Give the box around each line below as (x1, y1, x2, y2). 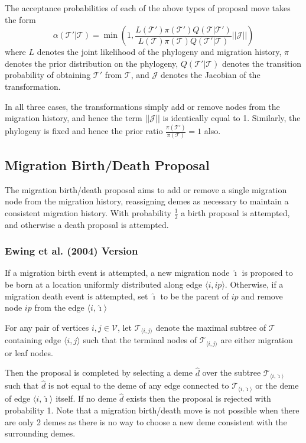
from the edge (34, 301, 84, 314)
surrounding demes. (5, 427, 76, 439)
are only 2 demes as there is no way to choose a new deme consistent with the (5, 415, 287, 428)
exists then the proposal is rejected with (126, 392, 271, 405)
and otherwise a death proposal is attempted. (5, 218, 169, 230)
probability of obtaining (5, 69, 91, 81)
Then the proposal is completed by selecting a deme (5, 366, 193, 379)
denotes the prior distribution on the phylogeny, (5, 57, 178, 69)
